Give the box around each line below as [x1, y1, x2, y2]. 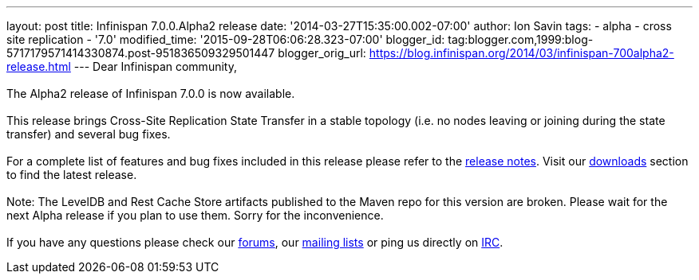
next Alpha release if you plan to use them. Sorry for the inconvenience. [6, 208, 384, 222]
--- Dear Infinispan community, [73, 60, 237, 73]
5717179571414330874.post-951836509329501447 [6, 46, 275, 60]
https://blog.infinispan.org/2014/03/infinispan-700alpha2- [369, 46, 674, 60]
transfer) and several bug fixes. [6, 127, 171, 141]
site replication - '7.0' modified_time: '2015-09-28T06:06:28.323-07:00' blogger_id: [6, 33, 445, 46]
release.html [6, 60, 71, 73]
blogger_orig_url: [278, 46, 366, 60]
